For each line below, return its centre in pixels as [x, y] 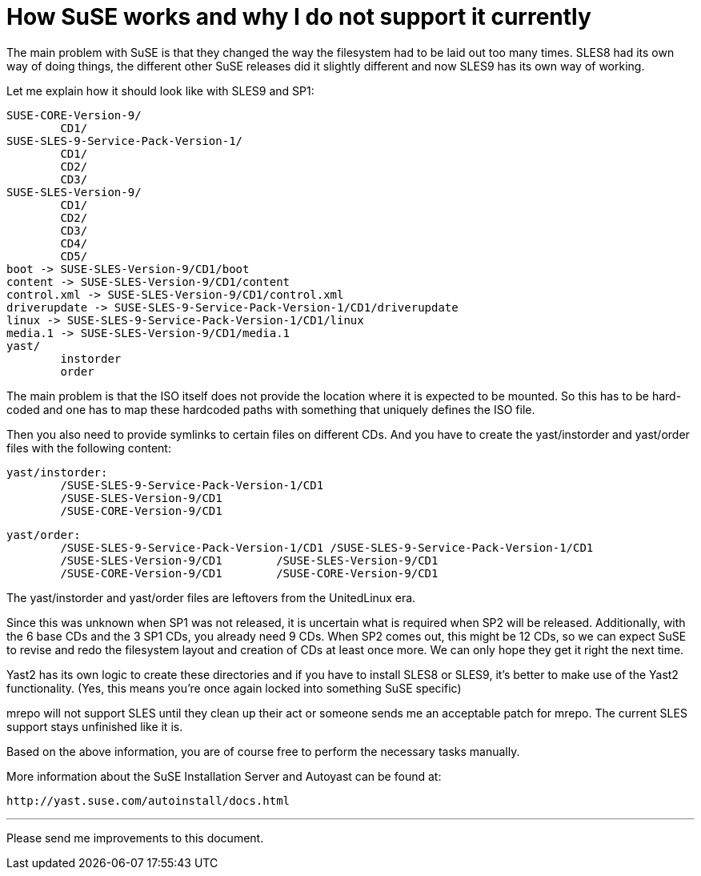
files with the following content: [89, 448]
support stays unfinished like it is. [95, 726]
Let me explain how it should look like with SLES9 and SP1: [160, 90]
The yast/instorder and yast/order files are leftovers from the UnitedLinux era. [211, 597]
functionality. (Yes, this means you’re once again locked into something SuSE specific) [234, 688]
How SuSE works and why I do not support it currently [299, 17]
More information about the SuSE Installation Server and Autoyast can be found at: [224, 776]
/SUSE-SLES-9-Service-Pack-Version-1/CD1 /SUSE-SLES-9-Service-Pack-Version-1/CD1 [327, 547]
